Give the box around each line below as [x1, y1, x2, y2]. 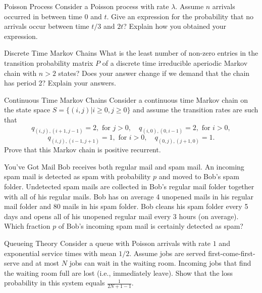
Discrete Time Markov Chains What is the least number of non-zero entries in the [4, 48, 258, 58]
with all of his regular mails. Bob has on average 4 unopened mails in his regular [4, 191, 253, 201]
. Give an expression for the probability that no [107, 11, 253, 21]
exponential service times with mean [4, 247, 117, 258]
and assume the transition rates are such [133, 104, 258, 115]
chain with [4, 67, 37, 78]
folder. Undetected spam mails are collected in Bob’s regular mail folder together [4, 181, 254, 192]
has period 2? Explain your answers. [4, 77, 116, 88]
